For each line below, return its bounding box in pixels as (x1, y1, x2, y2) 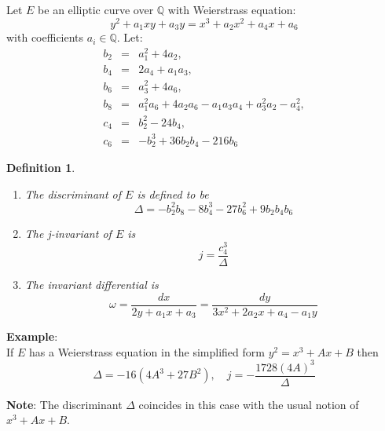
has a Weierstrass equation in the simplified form (29, 343, 265, 360)
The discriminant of (24, 185, 122, 202)
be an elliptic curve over (38, 2, 154, 17)
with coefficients (6, 29, 84, 46)
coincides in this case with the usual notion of (138, 396, 359, 412)
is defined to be (137, 185, 209, 202)
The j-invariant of (24, 225, 112, 242)
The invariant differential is (24, 276, 159, 292)
